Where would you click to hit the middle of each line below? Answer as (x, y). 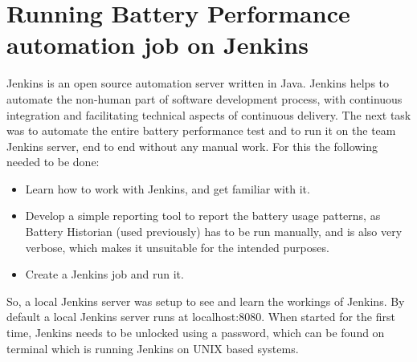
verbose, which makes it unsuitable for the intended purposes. (177, 247)
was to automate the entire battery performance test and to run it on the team (201, 130)
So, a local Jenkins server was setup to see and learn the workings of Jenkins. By (206, 301)
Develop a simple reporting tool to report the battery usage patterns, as (203, 216)
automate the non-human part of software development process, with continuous (204, 98)
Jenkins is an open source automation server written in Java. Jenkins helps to (198, 83)
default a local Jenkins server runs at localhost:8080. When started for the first (201, 317)
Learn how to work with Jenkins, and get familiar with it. (168, 188)
